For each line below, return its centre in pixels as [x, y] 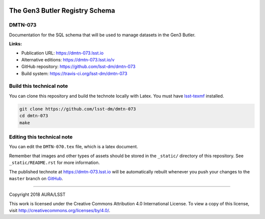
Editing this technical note [41, 137]
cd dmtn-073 [34, 116]
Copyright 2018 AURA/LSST [37, 194]
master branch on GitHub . [36, 178]
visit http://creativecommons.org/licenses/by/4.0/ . [60, 211]
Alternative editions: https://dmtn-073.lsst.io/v [68, 59]
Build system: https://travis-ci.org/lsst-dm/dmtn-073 [74, 73]
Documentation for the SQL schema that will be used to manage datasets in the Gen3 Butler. [102, 35]
